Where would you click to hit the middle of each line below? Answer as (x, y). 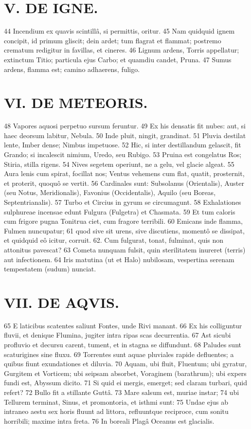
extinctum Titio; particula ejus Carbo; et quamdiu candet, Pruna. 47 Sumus (118, 59)
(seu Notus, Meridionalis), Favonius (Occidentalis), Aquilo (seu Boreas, (110, 192)
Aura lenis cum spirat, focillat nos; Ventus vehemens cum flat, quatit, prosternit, (124, 173)
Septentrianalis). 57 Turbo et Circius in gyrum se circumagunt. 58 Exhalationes (123, 202)
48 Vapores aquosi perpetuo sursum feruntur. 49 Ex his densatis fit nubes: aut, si (125, 126)
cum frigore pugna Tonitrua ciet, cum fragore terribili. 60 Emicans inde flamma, (123, 221)
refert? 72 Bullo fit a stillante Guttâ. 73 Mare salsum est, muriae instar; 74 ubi (122, 392)
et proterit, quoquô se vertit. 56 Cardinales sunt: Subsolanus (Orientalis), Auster (124, 183)
